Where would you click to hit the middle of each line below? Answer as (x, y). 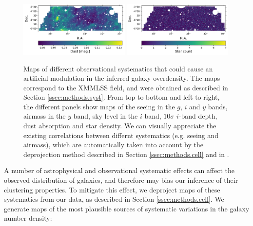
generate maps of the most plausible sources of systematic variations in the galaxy (127, 208)
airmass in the (45, 116)
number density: (28, 218)
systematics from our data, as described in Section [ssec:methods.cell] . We (114, 199)
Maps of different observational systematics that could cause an (118, 68)
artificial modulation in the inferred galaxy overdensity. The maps (122, 78)
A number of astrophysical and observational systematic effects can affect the (119, 170)
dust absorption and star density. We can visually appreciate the (120, 126)
